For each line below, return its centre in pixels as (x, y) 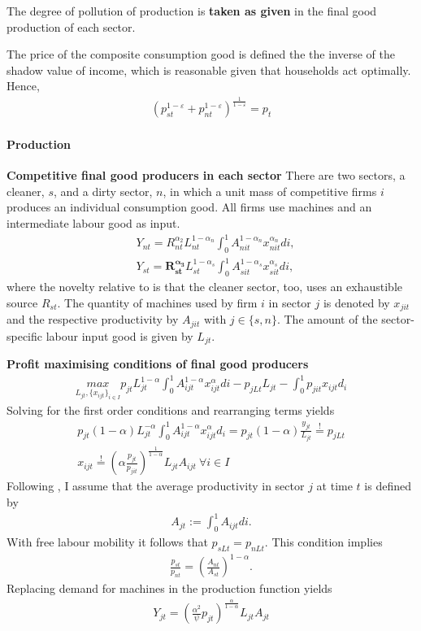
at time (334, 486)
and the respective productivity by (93, 319)
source (22, 302)
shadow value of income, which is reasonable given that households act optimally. (209, 70)
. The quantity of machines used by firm (157, 302)
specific (25, 335)
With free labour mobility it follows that (107, 541)
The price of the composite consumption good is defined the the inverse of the (201, 54)
